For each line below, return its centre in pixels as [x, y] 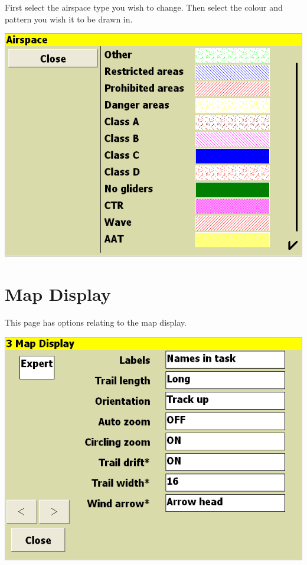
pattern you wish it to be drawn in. [69, 19]
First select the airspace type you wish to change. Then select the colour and [144, 7]
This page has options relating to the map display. [96, 322]
